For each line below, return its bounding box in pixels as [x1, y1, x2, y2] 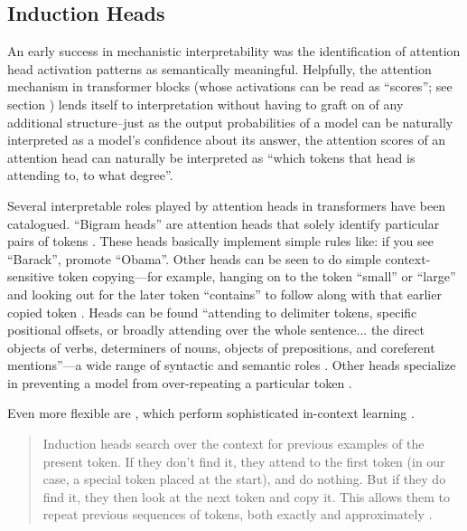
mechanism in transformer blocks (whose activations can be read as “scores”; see [7, 77, 453, 96]
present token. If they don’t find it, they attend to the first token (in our [42, 451, 445, 470]
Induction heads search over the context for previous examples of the [42, 434, 425, 453]
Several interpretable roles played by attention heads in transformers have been [7, 195, 446, 214]
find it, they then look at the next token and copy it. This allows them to [42, 487, 450, 506]
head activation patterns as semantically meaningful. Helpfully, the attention [7, 59, 432, 78]
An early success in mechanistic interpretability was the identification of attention [7, 42, 461, 61]
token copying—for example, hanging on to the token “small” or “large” [58, 267, 456, 286]
